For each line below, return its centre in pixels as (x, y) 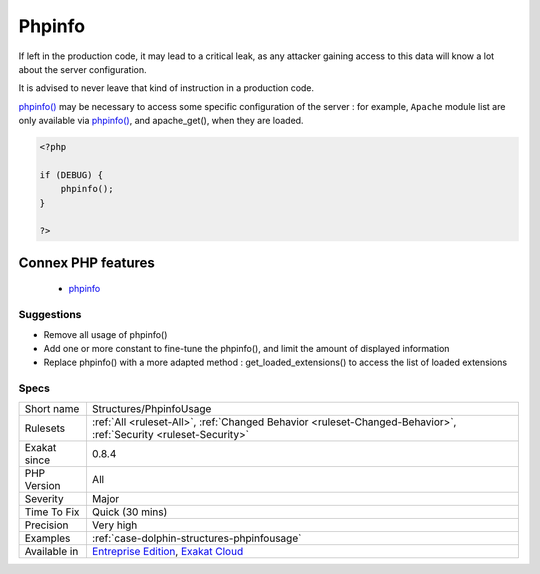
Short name (52, 408)
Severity (44, 498)
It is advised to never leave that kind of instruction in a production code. (166, 88)
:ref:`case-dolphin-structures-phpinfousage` (196, 538)
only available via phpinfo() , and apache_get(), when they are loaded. (161, 121)
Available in (51, 551)
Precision (46, 525)
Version (42, 485)
